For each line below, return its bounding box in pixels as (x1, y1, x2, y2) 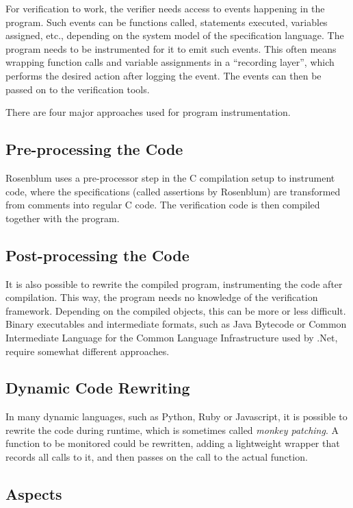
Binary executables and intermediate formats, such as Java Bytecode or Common (5, 317, 347, 331)
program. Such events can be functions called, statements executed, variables (5, 14, 328, 29)
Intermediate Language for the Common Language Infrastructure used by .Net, (5, 330, 338, 344)
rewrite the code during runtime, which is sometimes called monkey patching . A (5, 422, 339, 437)
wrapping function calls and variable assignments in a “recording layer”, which (5, 55, 335, 69)
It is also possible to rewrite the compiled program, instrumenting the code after (5, 276, 343, 291)
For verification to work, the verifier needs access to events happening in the (5, 1, 325, 15)
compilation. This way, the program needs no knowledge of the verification (5, 290, 318, 304)
